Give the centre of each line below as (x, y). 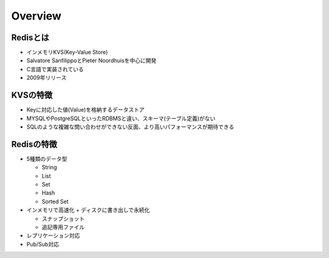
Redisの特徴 (34, 144)
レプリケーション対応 (53, 235)
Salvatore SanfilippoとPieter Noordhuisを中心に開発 (91, 60)
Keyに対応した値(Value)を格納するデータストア (86, 110)
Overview (36, 16)
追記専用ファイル (63, 227)
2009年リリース (47, 78)
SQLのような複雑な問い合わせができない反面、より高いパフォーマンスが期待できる (130, 127)
